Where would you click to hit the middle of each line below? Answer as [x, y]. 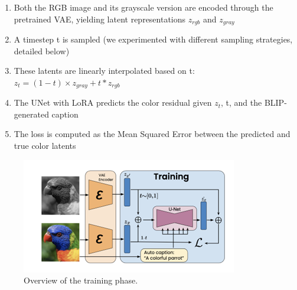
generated [31, 114]
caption [65, 114]
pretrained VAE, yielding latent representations [100, 19]
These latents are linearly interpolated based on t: [104, 71]
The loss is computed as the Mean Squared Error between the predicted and [152, 134]
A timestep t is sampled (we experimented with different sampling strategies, [153, 39]
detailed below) [42, 50]
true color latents [45, 146]
